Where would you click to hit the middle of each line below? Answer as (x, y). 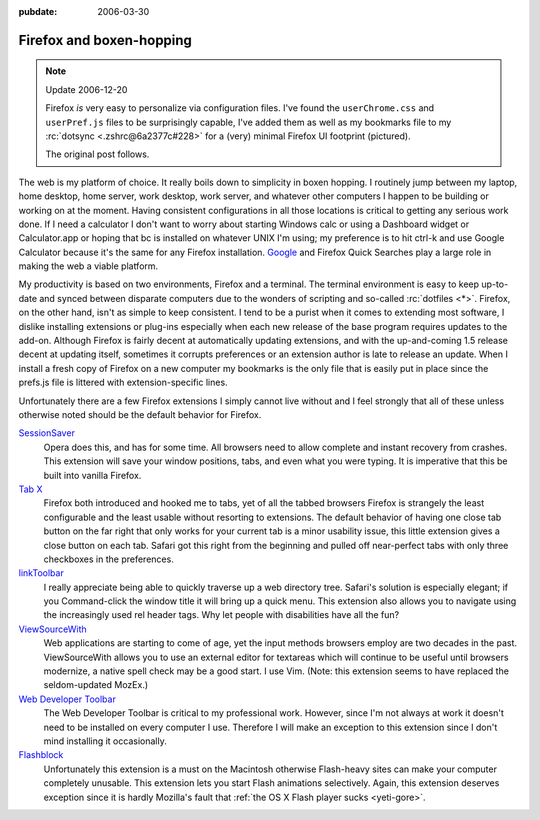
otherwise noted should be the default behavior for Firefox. (140, 414)
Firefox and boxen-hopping (105, 40)
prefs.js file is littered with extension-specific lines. (123, 382)
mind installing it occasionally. (105, 741)
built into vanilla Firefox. (92, 475)
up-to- (495, 284)
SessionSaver (46, 433)
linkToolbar (41, 573)
